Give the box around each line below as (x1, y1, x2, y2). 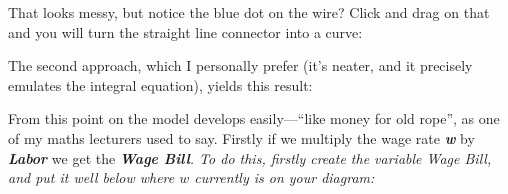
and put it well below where (8, 167, 175, 188)
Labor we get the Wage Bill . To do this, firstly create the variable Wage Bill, (8, 147, 492, 168)
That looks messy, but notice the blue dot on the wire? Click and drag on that (8, 2, 490, 22)
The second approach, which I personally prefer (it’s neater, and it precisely (8, 55, 473, 76)
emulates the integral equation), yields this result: (8, 74, 313, 95)
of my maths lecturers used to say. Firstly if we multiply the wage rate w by (8, 127, 475, 148)
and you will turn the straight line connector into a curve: (8, 21, 363, 42)
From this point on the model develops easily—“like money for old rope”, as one (8, 108, 500, 129)
